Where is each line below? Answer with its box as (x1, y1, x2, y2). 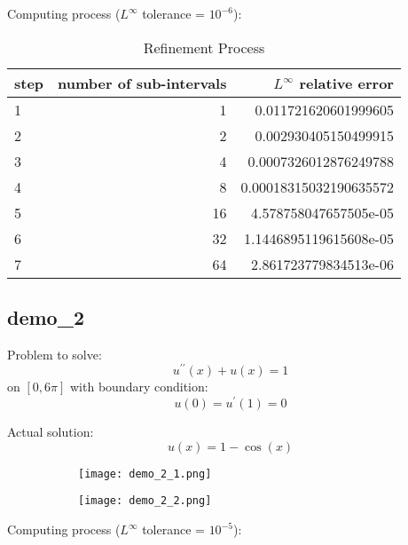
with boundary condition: (69, 377, 208, 396)
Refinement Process (143, 36, 265, 58)
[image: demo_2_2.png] (78, 494, 212, 508)
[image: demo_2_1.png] (78, 467, 212, 480)
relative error (299, 72, 394, 93)
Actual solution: (7, 423, 94, 441)
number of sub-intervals (58, 72, 227, 93)
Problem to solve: (7, 344, 102, 363)
